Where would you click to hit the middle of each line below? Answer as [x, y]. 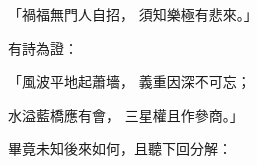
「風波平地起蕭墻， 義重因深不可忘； [129, 81]
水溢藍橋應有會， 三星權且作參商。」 [126, 114]
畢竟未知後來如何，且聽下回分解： [120, 148]
